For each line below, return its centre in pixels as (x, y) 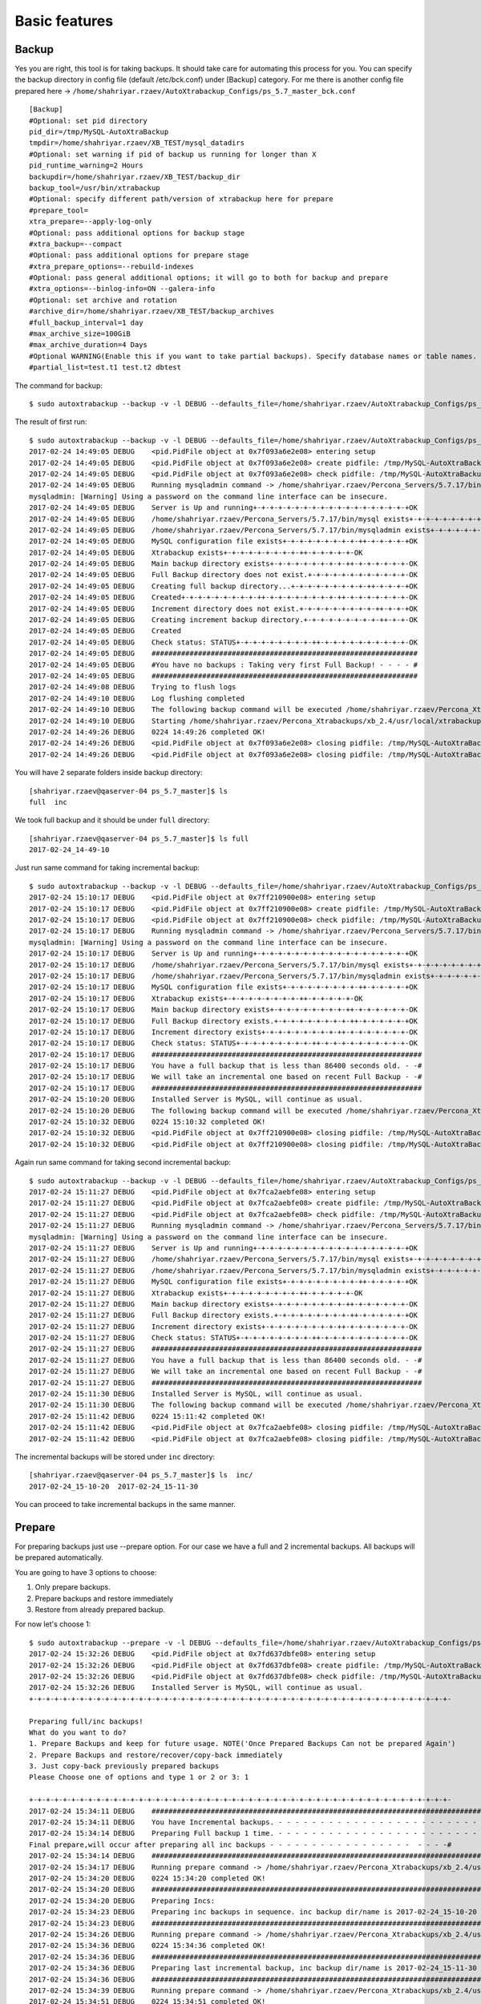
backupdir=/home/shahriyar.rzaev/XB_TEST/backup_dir (135, 177)
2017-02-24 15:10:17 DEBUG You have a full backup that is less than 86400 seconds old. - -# (226, 1066)
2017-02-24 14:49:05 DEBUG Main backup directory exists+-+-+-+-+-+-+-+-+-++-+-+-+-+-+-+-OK (224, 564)
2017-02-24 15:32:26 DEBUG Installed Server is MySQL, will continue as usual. (196, 1688)
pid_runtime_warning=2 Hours (86, 166)
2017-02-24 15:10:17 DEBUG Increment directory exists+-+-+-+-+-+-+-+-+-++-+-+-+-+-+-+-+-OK (224, 1032)
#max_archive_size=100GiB (80, 334)
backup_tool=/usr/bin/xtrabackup (95, 188)
